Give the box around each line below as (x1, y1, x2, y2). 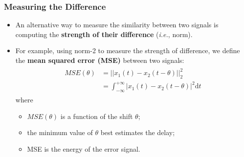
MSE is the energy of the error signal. (27, 144, 140, 154)
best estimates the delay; (100, 127, 175, 137)
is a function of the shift (60, 111, 133, 121)
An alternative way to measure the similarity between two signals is (15, 20, 219, 30)
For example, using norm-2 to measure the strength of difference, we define (15, 45, 240, 56)
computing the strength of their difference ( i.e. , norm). (15, 29, 193, 39)
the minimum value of (27, 127, 93, 137)
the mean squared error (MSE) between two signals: (15, 55, 184, 65)
